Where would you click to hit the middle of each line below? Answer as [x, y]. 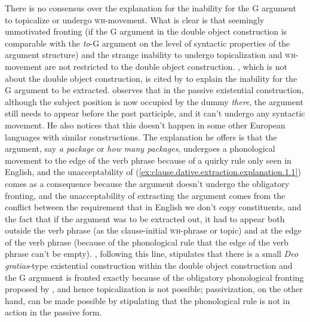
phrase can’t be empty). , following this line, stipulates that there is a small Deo [152, 254]
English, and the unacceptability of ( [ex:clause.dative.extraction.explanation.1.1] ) [153, 172]
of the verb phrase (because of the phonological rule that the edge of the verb [147, 242]
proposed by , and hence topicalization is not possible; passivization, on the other [154, 289]
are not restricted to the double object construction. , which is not [166, 66]
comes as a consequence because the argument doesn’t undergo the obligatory [147, 183]
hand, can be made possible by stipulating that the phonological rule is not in [148, 300]
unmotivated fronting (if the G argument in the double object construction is [146, 31]
